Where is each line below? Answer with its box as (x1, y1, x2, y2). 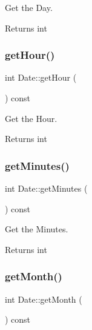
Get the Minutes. (5, 223, 68, 235)
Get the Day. (5, 1, 53, 13)
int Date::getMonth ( (5, 292, 82, 305)
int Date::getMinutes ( (5, 182, 88, 194)
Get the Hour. (5, 112, 57, 124)
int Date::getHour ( (5, 71, 77, 84)
